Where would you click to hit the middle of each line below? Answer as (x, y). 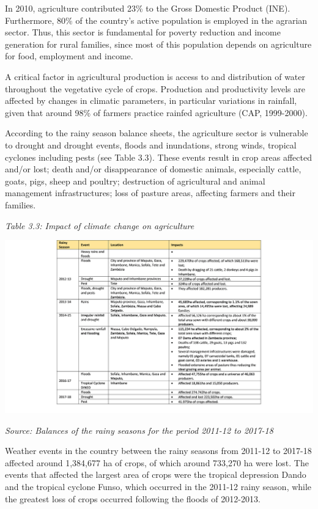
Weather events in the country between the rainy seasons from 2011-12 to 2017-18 (158, 451)
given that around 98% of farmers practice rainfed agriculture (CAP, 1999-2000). (156, 112)
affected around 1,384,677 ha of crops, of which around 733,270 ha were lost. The (157, 462)
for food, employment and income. (69, 56)
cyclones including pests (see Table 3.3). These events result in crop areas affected (158, 157)
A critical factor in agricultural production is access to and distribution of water (155, 76)
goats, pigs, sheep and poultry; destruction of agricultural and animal (135, 181)
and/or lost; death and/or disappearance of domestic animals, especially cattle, (153, 169)
